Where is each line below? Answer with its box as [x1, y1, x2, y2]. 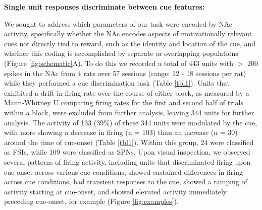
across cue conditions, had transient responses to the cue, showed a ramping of [4, 176, 247, 187]
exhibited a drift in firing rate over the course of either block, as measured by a [4, 87, 249, 98]
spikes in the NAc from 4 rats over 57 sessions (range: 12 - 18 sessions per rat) [4, 67, 246, 78]
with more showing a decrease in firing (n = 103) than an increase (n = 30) [4, 127, 238, 137]
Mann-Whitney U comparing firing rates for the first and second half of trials [4, 97, 243, 108]
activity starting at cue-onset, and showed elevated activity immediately [4, 186, 227, 196]
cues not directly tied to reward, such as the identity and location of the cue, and [4, 38, 256, 48]
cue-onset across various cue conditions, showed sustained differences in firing [4, 166, 243, 177]
